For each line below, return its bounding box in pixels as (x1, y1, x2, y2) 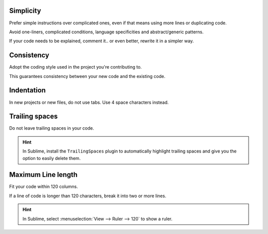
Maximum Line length (9, 170, 78, 179)
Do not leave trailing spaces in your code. (9, 125, 94, 131)
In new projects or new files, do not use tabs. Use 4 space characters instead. (9, 99, 169, 105)
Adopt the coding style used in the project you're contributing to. (9, 64, 142, 70)
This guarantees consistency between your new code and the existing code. (9, 73, 166, 79)
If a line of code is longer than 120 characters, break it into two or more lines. (9, 193, 166, 199)
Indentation (9, 86, 46, 94)
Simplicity (9, 6, 42, 15)
